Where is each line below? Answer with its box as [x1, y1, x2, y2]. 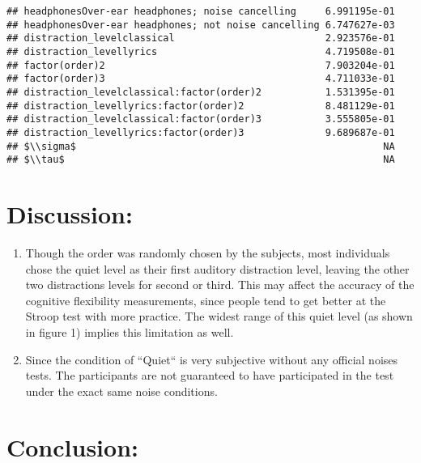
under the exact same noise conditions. [25, 382, 218, 399]
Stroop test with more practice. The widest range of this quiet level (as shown [25, 308, 413, 325]
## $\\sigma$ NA [6, 140, 395, 152]
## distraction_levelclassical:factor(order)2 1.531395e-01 [6, 86, 395, 98]
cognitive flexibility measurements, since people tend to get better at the [25, 291, 386, 308]
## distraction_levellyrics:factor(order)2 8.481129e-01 [6, 100, 395, 112]
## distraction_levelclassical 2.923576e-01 [6, 32, 395, 45]
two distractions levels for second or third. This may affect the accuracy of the [25, 276, 415, 293]
